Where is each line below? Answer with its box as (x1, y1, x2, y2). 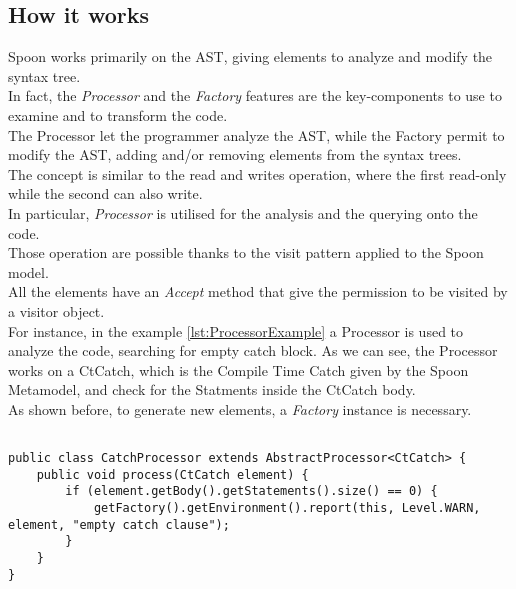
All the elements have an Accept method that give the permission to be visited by (8, 281, 508, 302)
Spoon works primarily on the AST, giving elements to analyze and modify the (8, 46, 493, 67)
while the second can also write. (8, 183, 203, 204)
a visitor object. (8, 300, 105, 321)
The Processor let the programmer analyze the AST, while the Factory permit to (8, 124, 505, 145)
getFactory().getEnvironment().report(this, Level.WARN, (93, 501, 481, 516)
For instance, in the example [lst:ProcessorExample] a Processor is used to (8, 320, 464, 341)
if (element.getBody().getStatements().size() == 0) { (65, 484, 438, 499)
